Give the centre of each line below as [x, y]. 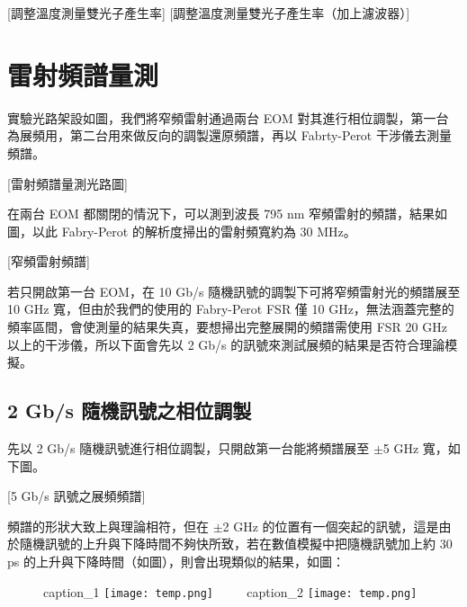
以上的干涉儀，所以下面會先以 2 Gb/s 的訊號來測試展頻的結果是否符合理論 [226, 344]
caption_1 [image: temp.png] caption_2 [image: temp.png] [230, 591]
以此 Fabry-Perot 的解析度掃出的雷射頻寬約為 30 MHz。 [194, 231]
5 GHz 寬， [415, 448]
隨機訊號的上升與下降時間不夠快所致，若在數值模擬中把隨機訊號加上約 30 [236, 544]
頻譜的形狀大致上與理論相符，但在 [108, 526]
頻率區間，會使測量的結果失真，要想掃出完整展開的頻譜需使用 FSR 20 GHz [227, 327]
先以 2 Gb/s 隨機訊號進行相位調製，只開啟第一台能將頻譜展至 [189, 448]
